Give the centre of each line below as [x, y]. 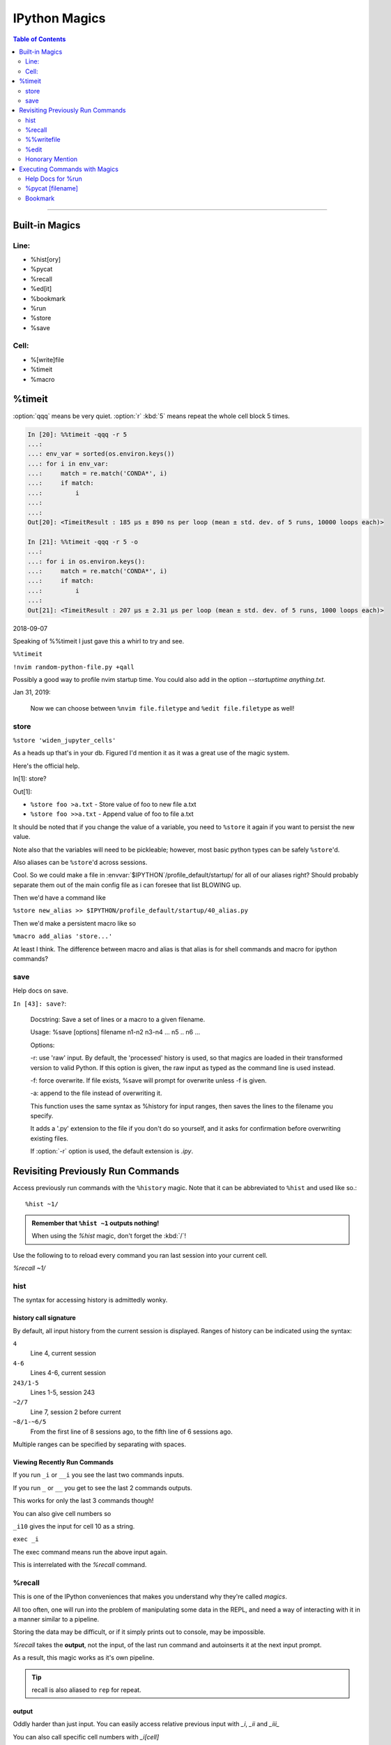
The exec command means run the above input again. [90, 1552]
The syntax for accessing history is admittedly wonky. [90, 1300]
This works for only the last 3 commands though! [83, 1501]
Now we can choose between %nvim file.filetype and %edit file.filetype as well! [162, 708]
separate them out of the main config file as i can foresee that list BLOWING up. [127, 885]
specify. [42, 1116]
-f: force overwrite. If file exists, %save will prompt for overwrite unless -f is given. [148, 1080]
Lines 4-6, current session [68, 1373]
